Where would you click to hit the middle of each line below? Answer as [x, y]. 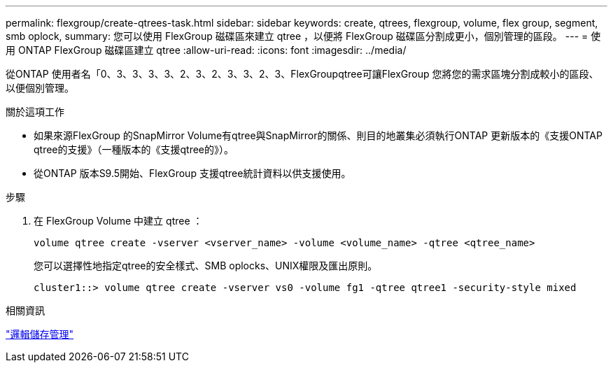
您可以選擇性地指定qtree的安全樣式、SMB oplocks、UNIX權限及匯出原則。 [206, 266]
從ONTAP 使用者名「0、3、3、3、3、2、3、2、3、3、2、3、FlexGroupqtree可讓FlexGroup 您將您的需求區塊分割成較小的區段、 [302, 74]
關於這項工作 [35, 112]
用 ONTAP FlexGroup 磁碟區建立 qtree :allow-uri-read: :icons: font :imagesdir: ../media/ [206, 50]
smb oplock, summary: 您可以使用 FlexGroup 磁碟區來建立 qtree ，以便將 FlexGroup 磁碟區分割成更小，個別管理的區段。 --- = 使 [303, 36]
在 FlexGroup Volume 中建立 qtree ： [118, 221]
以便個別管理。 [40, 88]
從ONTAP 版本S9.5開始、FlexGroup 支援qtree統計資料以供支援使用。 [192, 173]
